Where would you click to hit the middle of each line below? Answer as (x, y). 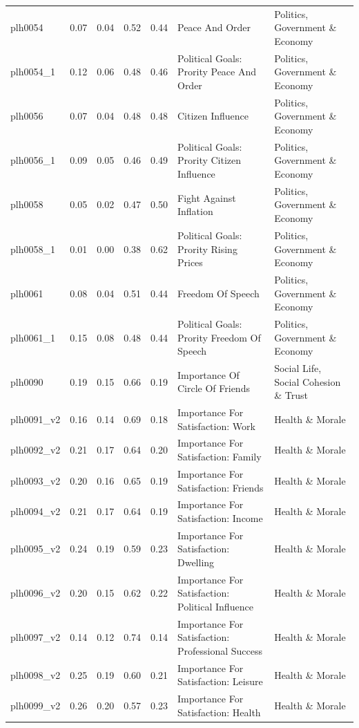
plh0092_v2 (36, 450)
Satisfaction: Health (219, 712)
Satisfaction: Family (219, 457)
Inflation (195, 211)
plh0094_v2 (36, 511)
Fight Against (206, 197)
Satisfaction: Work (216, 426)
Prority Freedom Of (219, 337)
